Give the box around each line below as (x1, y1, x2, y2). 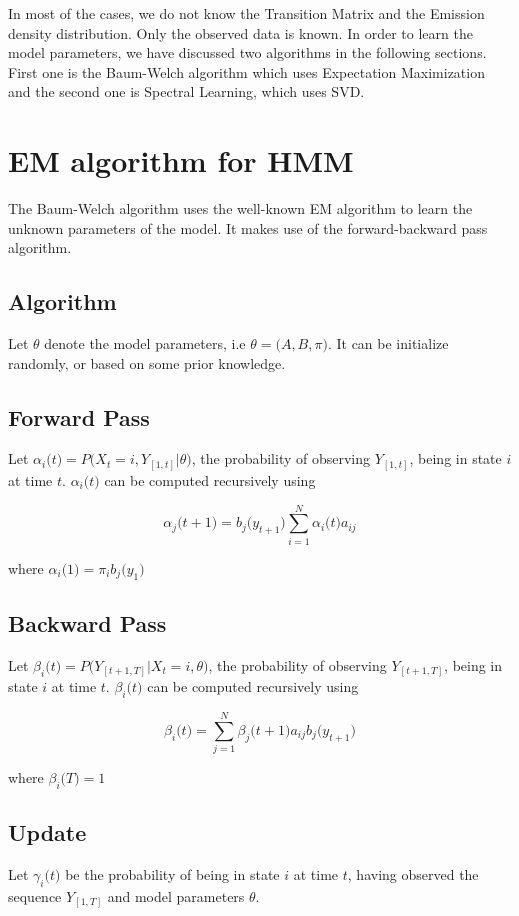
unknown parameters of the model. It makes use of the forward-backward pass (8, 217, 488, 238)
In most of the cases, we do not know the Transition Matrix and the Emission (8, 3, 485, 23)
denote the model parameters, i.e (44, 333, 246, 354)
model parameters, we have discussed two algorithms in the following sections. (8, 42, 487, 63)
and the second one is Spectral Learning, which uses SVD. (8, 81, 365, 102)
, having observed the (347, 864, 479, 885)
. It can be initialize (327, 333, 449, 354)
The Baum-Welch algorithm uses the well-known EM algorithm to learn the (8, 198, 473, 219)
